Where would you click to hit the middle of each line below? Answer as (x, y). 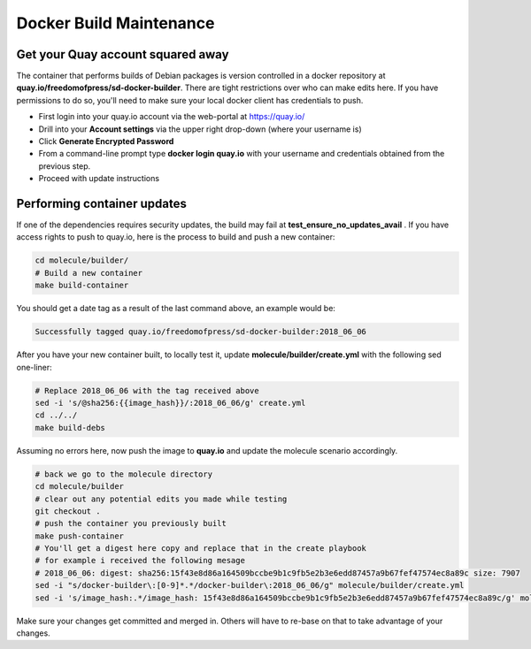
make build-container (82, 286)
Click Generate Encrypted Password (106, 141)
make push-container (79, 536)
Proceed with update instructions (99, 179)
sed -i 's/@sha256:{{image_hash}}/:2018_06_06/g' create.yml (170, 403)
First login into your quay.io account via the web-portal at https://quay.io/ (172, 117)
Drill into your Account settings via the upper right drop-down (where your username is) (200, 129)
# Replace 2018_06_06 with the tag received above (147, 390)
